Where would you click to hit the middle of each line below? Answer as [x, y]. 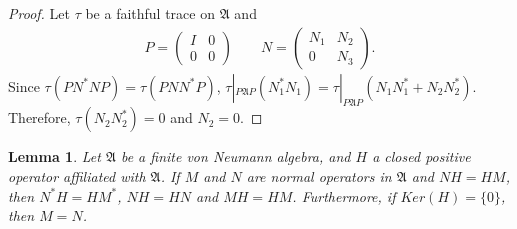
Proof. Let [39, 13]
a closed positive [421, 156]
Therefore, [39, 117]
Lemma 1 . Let [54, 156]
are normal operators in [319, 176]
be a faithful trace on [150, 13]
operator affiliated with [77, 176]
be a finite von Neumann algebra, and [235, 156]
